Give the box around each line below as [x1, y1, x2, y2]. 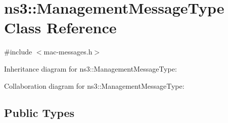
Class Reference [4, 17, 117, 38]
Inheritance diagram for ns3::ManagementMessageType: [4, 63, 177, 74]
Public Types [4, 105, 75, 120]
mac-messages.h [43, 46, 93, 57]
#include [4, 46, 32, 57]
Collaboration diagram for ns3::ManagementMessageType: [4, 80, 185, 91]
